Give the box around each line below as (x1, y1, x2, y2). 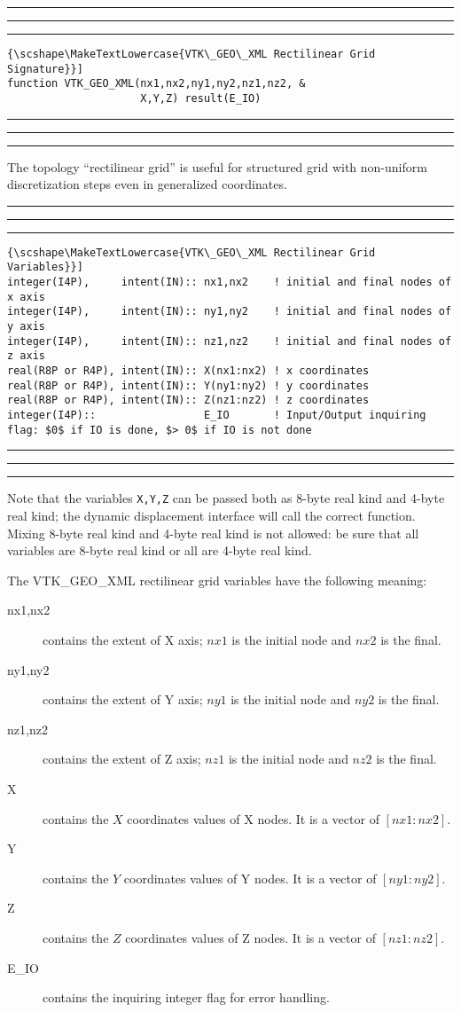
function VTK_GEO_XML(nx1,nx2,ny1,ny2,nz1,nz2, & (7, 77, 306, 90)
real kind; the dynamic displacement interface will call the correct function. (7, 506, 416, 524)
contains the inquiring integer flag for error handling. (43, 988, 330, 1007)
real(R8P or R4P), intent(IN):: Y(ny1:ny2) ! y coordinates (7, 379, 370, 392)
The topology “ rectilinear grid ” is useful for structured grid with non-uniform (7, 157, 427, 176)
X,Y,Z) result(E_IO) (140, 91, 262, 105)
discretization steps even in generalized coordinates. (7, 175, 287, 193)
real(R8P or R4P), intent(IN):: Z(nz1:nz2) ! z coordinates (7, 394, 370, 407)
